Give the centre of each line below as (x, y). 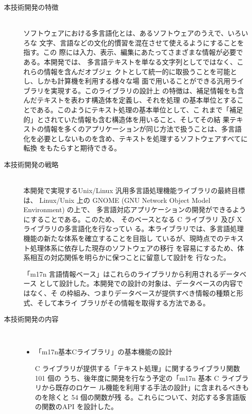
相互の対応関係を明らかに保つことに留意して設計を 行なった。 (130, 257)
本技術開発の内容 (31, 319)
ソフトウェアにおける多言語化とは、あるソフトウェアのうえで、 (126, 33)
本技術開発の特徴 (31, 7)
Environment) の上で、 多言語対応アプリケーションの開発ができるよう (135, 209)
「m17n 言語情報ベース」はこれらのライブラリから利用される (121, 273)
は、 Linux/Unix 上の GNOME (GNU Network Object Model (117, 200)
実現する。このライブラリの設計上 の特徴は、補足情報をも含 (147, 90)
